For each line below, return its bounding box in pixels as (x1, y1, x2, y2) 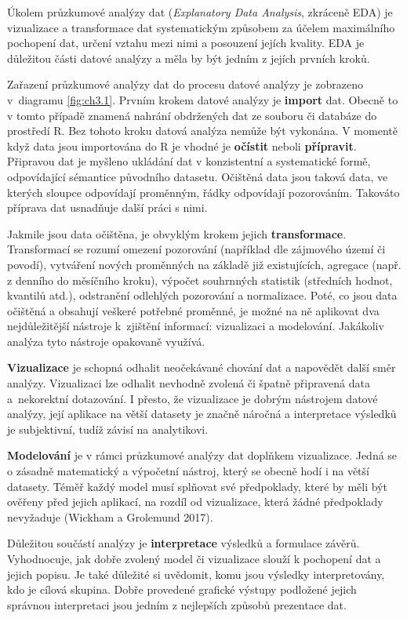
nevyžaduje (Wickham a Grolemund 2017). (7, 508, 213, 525)
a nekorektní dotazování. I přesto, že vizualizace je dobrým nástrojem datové (7, 390, 378, 406)
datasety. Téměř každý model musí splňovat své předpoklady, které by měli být (7, 478, 387, 494)
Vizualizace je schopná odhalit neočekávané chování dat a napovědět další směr (7, 359, 396, 376)
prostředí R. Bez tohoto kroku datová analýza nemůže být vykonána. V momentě (7, 122, 398, 139)
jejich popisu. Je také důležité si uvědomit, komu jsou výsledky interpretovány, (7, 565, 385, 582)
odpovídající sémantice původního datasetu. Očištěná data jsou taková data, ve (7, 168, 388, 184)
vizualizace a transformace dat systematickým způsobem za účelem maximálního (7, 19, 395, 35)
